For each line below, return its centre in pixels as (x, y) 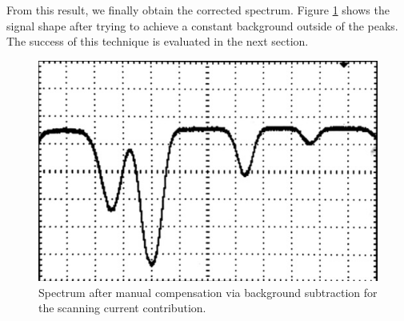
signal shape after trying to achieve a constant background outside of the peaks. (202, 25)
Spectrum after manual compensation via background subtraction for (208, 292)
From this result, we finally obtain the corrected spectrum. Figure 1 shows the (198, 10)
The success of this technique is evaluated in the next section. (158, 41)
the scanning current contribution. (122, 308)
